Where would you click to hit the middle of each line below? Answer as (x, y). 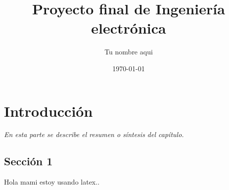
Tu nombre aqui (129, 52)
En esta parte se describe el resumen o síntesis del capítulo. (94, 134)
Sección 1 (28, 161)
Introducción (48, 111)
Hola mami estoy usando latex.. (52, 182)
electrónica (129, 28)
